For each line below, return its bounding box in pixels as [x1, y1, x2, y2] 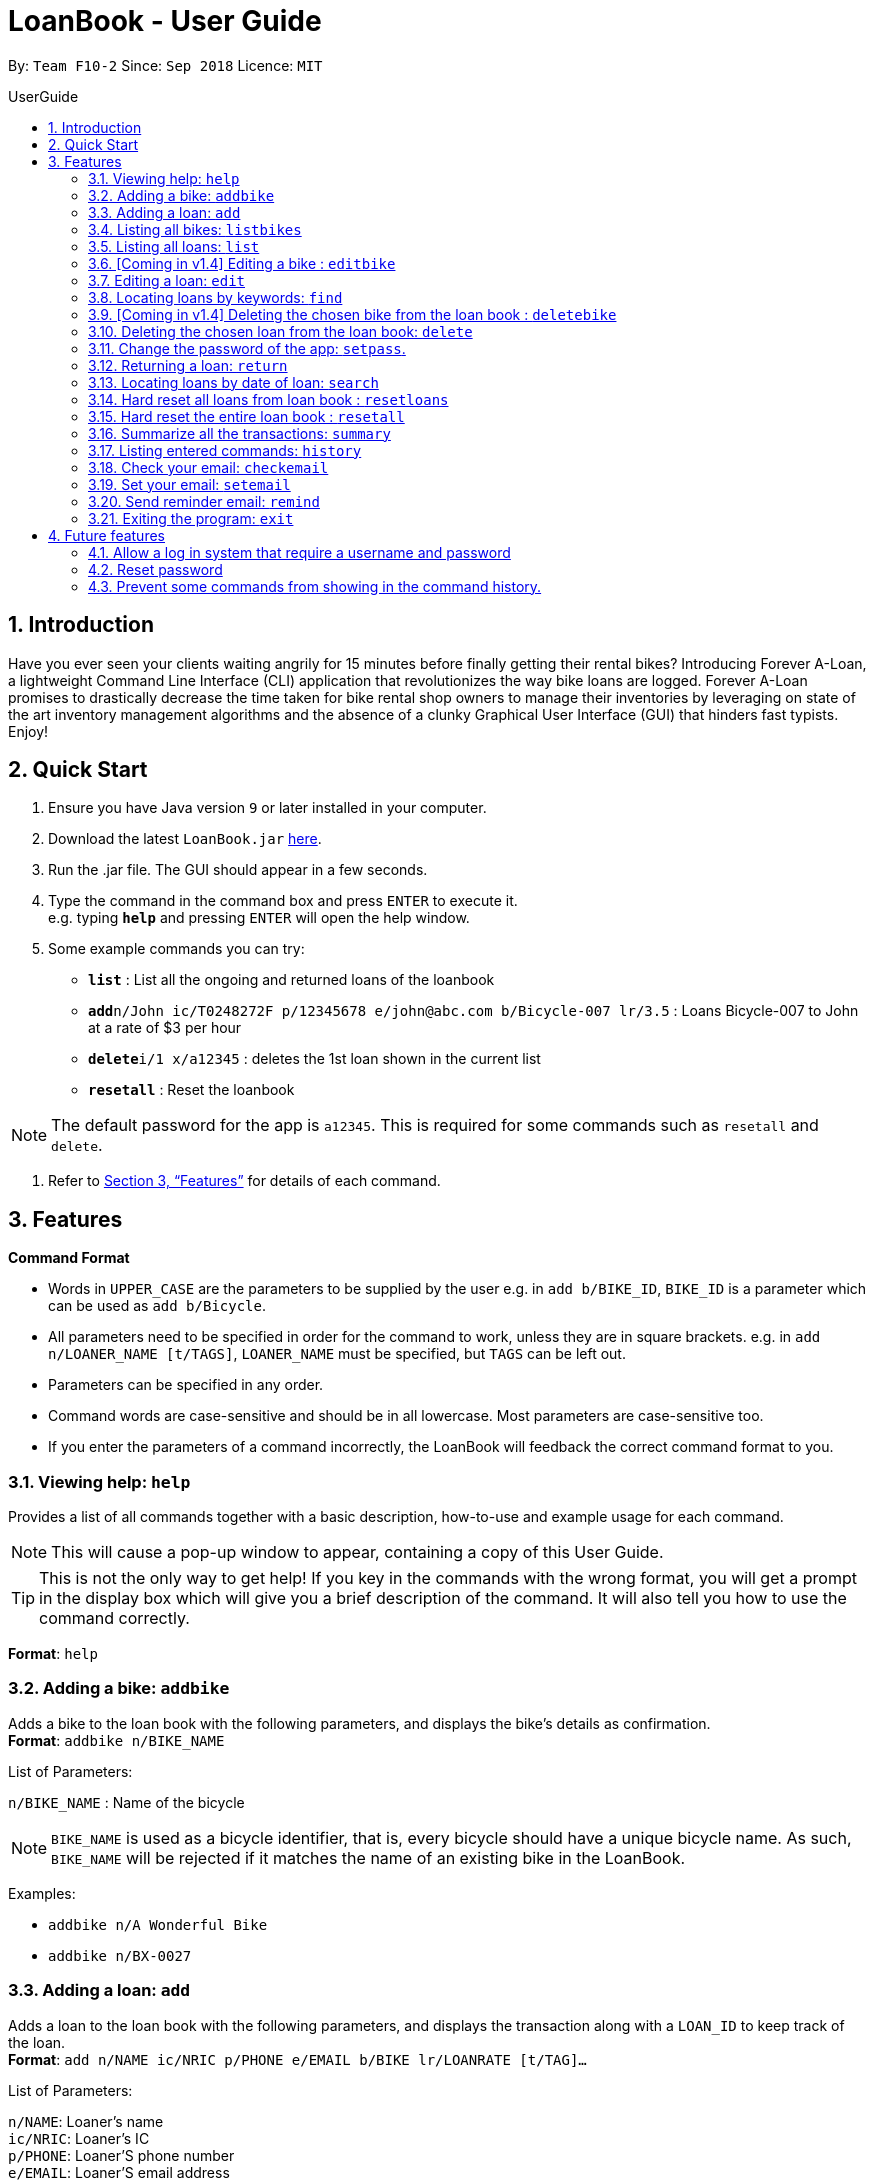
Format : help [8, 1645, 98, 1663]
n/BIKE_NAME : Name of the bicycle [8, 1793, 245, 1811]
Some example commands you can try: [48, 940, 305, 958]
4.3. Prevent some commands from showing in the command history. [88, 577, 542, 595]
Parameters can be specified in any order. [48, 1376, 324, 1394]
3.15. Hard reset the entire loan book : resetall [88, 407, 405, 425]
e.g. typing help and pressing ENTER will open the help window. [48, 909, 470, 927]
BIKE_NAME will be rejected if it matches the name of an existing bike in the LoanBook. [51, 1847, 686, 1868]
